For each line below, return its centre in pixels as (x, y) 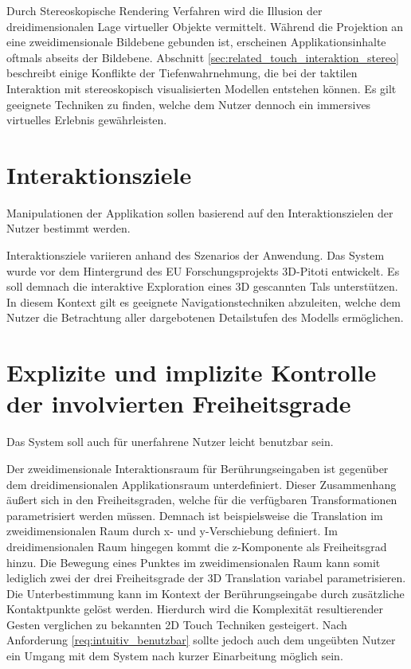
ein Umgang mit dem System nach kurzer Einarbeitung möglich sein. (175, 656)
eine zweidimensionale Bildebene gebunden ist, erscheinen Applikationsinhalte (196, 42)
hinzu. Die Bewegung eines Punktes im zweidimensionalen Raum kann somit (194, 562)
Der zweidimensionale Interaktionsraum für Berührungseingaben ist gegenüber (198, 468)
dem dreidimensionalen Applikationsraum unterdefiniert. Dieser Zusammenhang (202, 484)
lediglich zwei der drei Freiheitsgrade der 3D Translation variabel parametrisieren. (206, 578)
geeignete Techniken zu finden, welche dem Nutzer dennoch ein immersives (189, 104)
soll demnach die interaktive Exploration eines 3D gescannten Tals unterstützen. (202, 286)
